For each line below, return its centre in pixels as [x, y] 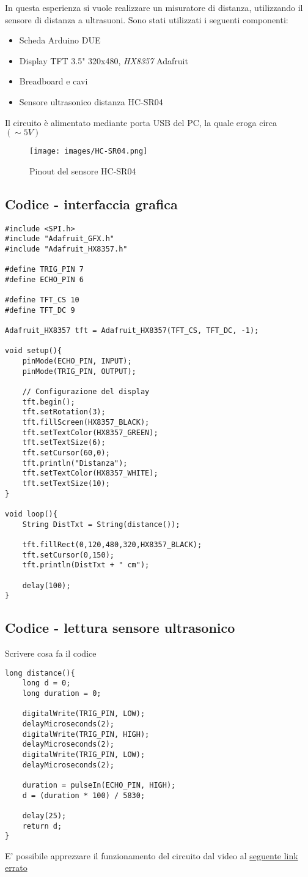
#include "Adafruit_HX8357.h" [66, 249]
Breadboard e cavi [53, 81]
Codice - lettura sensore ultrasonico [120, 628]
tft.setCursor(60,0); [66, 453]
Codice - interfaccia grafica [91, 203]
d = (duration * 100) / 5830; [84, 795]
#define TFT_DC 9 [40, 310]
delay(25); [44, 815]
